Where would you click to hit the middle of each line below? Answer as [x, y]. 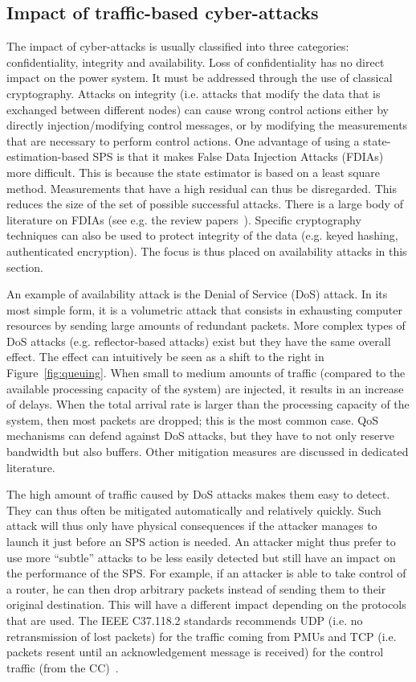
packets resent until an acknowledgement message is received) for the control [195, 652]
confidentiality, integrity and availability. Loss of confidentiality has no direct [196, 62]
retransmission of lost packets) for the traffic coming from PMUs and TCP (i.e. [202, 636]
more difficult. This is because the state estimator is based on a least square [194, 172]
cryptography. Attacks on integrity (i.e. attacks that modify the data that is [194, 93]
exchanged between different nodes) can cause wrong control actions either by [198, 109]
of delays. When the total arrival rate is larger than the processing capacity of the [208, 404]
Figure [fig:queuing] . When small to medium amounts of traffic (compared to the [206, 373]
